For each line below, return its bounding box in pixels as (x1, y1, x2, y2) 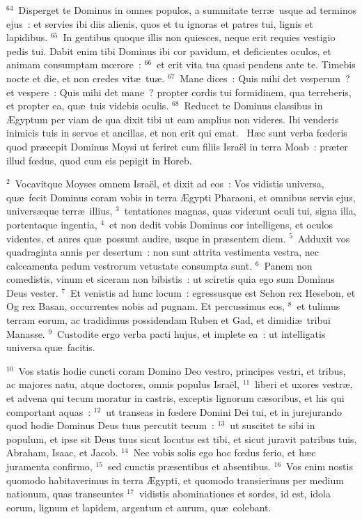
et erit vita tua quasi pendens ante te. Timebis (157, 57, 356, 72)
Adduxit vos (297, 231, 350, 245)
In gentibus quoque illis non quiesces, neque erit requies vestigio (63, 30, 336, 45)
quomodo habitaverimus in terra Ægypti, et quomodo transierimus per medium (6, 472, 344, 487)
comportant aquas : (6, 404, 91, 419)
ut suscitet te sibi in (230, 418, 315, 433)
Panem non (264, 258, 313, 272)
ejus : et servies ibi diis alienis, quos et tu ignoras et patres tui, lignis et (6, 16, 313, 31)
